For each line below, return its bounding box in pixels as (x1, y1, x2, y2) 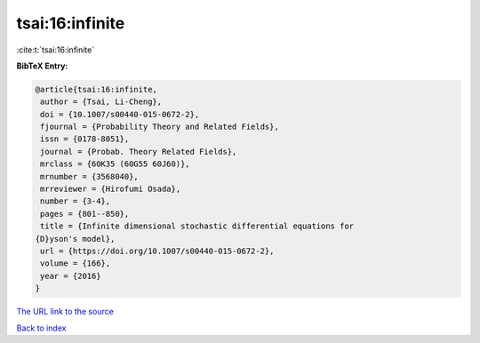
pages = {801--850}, (40, 209, 130, 219)
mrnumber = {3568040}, (40, 171, 140, 181)
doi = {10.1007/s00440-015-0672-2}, (40, 109, 200, 119)
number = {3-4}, (40, 196, 111, 206)
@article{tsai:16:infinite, (35, 84, 157, 94)
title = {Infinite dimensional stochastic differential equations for (40, 221, 355, 231)
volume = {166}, (40, 259, 111, 268)
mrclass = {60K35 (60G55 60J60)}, (40, 159, 190, 169)
